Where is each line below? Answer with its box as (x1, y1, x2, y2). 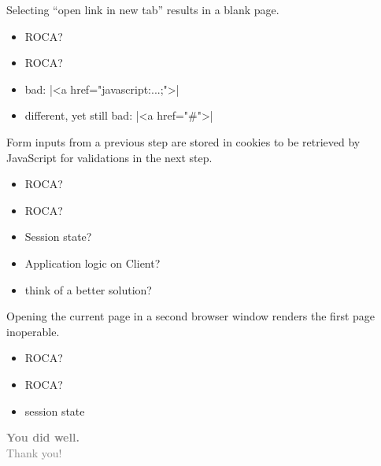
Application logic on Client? (24, 254, 161, 271)
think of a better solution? (24, 281, 152, 298)
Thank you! (6, 444, 62, 460)
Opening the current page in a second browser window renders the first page (6, 308, 375, 324)
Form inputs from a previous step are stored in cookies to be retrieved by (6, 133, 361, 150)
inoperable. (6, 323, 60, 339)
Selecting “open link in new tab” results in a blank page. (6, 2, 279, 17)
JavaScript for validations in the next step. (6, 149, 213, 165)
